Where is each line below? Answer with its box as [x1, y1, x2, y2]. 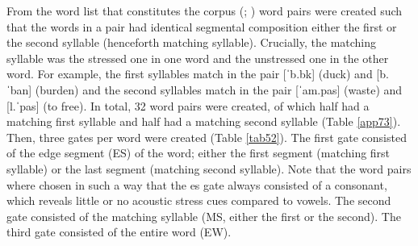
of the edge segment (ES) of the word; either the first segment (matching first [6, 144, 391, 161]
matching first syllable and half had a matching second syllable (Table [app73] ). [6, 113, 401, 130]
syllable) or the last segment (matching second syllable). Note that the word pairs [6, 160, 412, 177]
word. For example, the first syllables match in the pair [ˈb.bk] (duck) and [6, 65, 373, 82]
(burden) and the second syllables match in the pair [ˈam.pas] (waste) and [35, 81, 403, 98]
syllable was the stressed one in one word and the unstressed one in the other [6, 49, 389, 66]
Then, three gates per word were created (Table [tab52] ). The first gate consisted [6, 128, 407, 145]
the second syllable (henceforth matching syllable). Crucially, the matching [6, 34, 377, 51]
